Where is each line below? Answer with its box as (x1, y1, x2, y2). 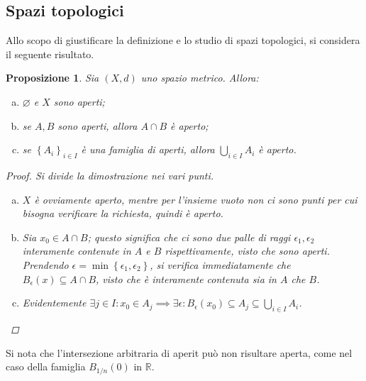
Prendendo (22, 257, 69, 272)
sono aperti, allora (57, 118, 138, 133)
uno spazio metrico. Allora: (140, 70, 259, 85)
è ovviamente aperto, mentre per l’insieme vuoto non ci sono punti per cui (34, 192, 357, 206)
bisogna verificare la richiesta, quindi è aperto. (22, 206, 223, 221)
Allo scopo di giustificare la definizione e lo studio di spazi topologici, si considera (6, 33, 360, 48)
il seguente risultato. (6, 46, 94, 61)
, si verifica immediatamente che (150, 257, 291, 272)
